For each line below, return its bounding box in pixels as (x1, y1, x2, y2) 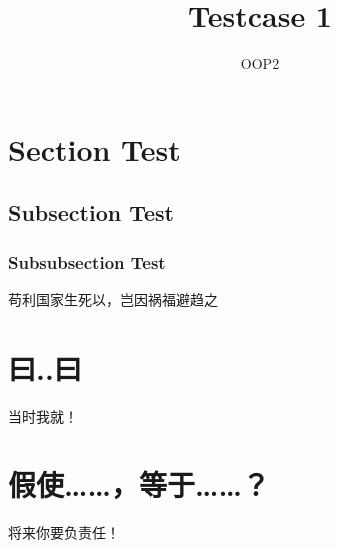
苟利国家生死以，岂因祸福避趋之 (8, 288, 218, 309)
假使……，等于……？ (8, 464, 270, 505)
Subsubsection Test (8, 249, 166, 274)
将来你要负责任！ (8, 522, 120, 543)
